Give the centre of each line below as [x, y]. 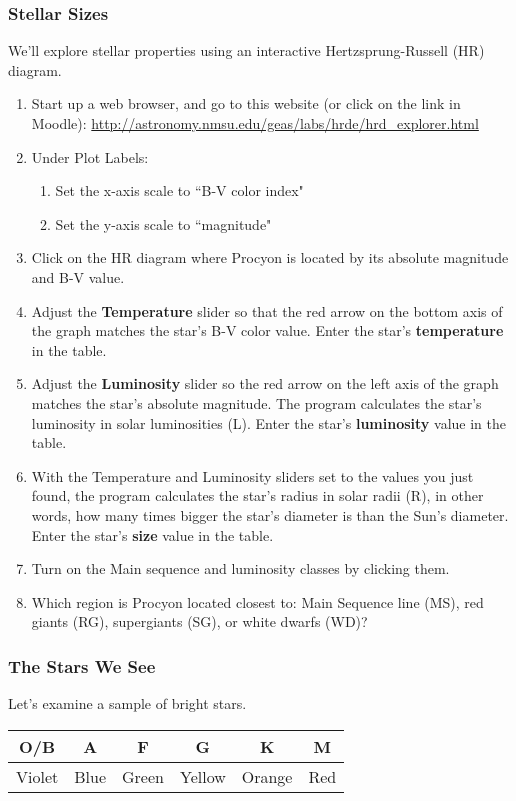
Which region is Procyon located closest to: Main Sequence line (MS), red [257, 601]
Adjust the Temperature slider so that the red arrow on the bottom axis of [267, 310]
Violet [37, 776]
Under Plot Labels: [90, 156]
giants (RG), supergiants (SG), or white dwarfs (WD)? [199, 621]
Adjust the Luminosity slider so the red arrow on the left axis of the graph [265, 383]
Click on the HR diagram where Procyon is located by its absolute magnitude [270, 257]
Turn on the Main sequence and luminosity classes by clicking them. [240, 568]
